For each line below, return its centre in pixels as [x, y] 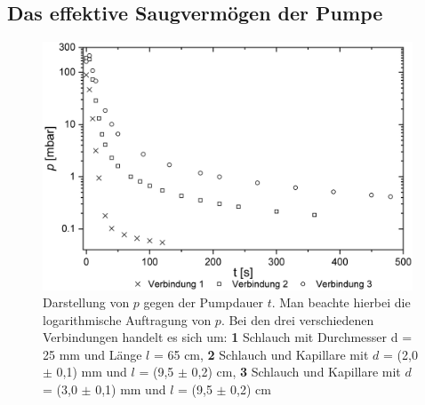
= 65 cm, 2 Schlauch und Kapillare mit [261, 354]
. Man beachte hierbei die [341, 302]
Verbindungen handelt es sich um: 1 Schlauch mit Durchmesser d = [228, 337]
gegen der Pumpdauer [203, 302]
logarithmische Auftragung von [127, 319]
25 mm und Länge [92, 354]
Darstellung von [86, 302]
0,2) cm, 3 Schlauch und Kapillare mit [296, 372]
